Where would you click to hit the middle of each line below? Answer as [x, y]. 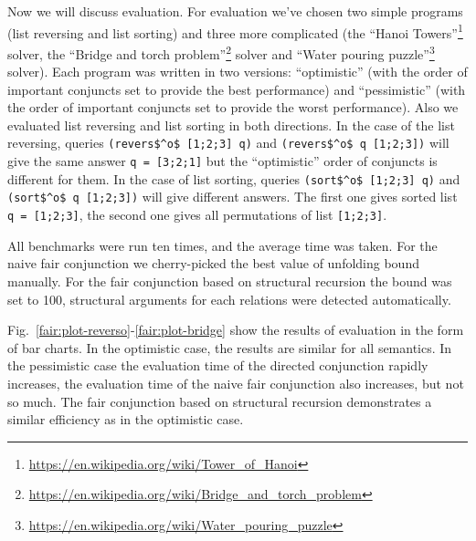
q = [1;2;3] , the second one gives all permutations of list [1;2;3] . [197, 215]
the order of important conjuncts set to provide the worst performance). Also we [233, 107]
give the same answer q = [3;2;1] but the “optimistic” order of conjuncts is [222, 161]
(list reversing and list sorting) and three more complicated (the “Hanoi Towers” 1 [235, 31]
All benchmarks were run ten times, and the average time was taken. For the [222, 245]
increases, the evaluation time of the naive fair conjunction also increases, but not [236, 383]
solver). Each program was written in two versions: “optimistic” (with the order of [238, 72]
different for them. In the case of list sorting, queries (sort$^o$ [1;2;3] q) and [234, 178]
